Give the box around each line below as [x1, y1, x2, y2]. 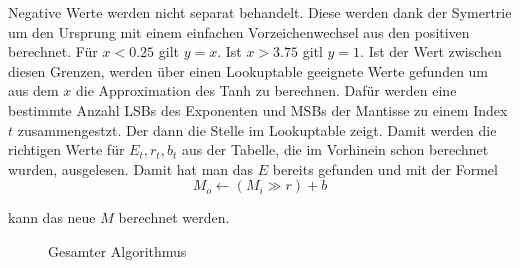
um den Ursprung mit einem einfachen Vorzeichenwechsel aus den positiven [8, 21, 470, 42]
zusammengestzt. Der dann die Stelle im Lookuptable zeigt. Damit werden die [17, 119, 497, 140]
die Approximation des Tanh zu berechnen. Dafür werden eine [75, 80, 457, 101]
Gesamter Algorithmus [48, 240, 187, 261]
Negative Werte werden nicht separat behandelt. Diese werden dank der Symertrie [8, 2, 512, 22]
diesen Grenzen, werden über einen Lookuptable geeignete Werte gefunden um [8, 60, 489, 81]
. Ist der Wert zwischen [360, 41, 502, 62]
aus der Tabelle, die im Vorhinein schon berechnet [181, 139, 489, 160]
